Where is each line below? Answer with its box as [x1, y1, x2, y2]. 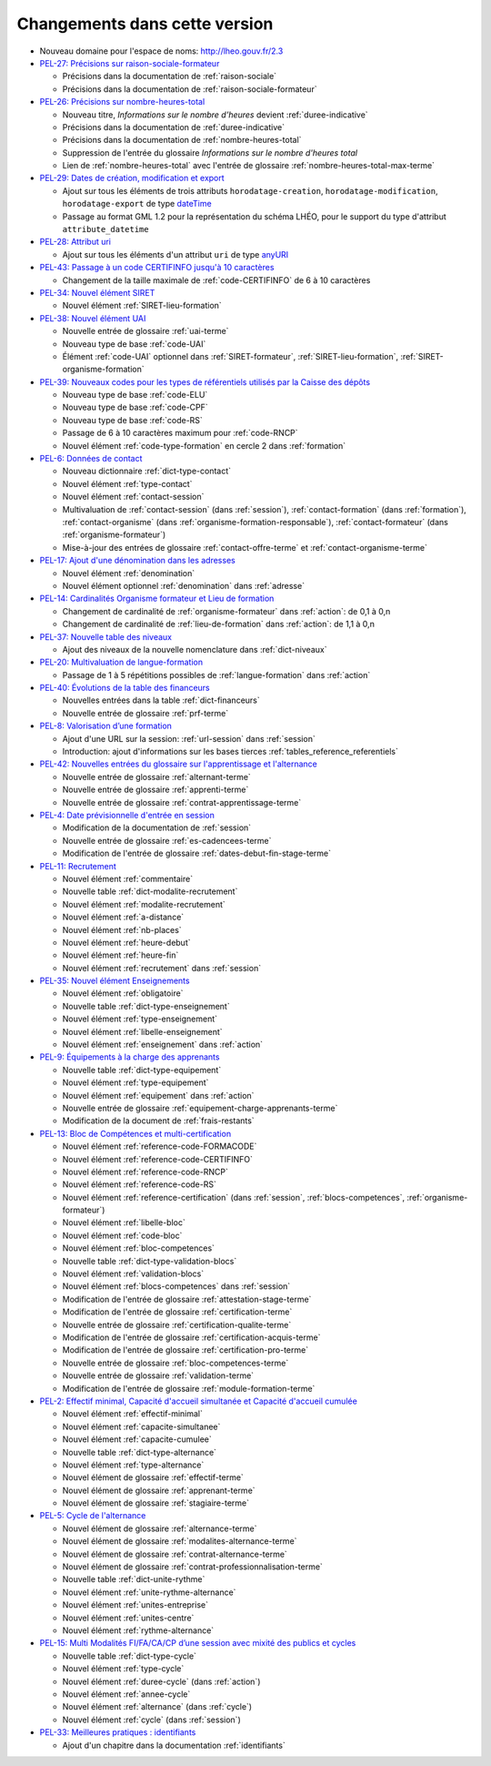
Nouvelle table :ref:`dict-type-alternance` [62, 1446, 217, 1457]
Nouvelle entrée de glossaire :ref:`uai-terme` [62, 326, 229, 337]
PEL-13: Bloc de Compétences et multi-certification [39, 1128, 232, 1139]
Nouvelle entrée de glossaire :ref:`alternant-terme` [62, 771, 252, 782]
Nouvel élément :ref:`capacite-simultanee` [62, 1421, 221, 1432]
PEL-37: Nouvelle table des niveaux [39, 631, 173, 642]
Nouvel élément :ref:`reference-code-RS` [62, 1179, 217, 1190]
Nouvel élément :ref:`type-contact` [62, 478, 193, 489]
